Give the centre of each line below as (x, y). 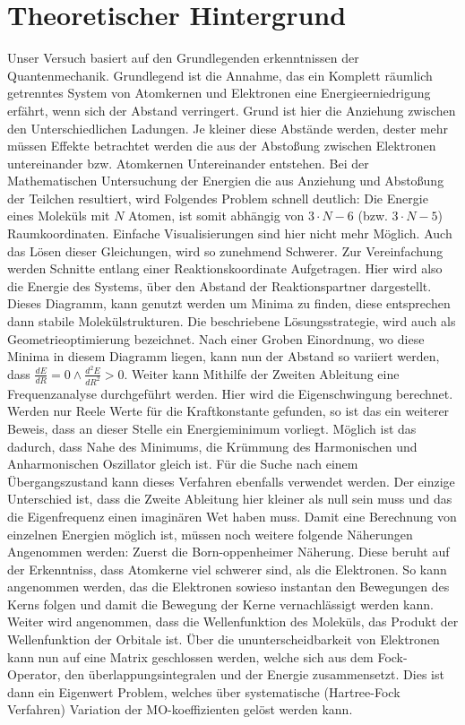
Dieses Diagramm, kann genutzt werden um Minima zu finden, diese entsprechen (229, 303)
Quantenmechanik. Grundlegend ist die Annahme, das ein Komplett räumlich (220, 75)
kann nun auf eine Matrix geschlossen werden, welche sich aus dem (190, 656)
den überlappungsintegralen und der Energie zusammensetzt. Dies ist (254, 674)
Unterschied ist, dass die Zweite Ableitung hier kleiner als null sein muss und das (230, 499)
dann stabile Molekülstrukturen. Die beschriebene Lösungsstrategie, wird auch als (232, 321)
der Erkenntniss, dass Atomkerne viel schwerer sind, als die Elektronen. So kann (227, 569)
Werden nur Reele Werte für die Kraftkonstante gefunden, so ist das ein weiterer (228, 411)
